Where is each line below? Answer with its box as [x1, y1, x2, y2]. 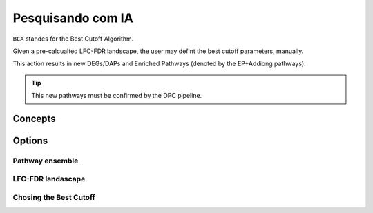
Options [12, 134, 48, 146]
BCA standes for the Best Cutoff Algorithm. [12, 34, 134, 43]
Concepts [12, 112, 56, 124]
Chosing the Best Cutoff [12, 193, 96, 203]
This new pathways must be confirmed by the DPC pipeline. [31, 92, 202, 100]
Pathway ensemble [12, 156, 79, 165]
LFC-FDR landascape [12, 174, 86, 184]
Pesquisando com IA [12, 10, 134, 26]
